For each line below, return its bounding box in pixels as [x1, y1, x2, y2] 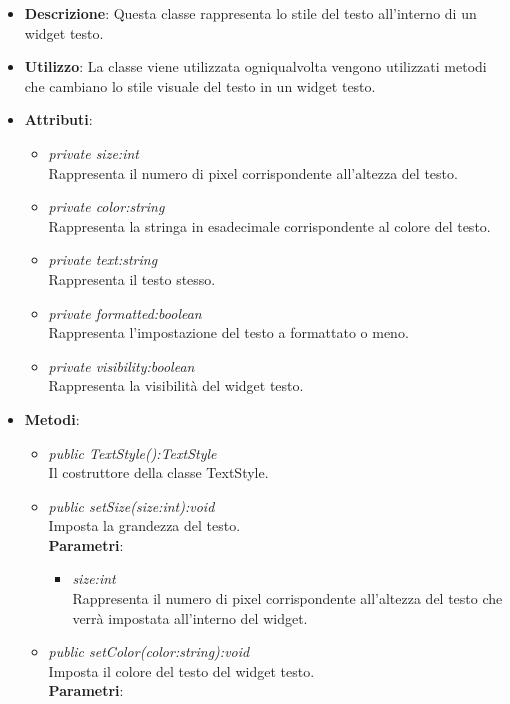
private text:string [48, 249, 158, 270]
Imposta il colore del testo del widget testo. [48, 660, 315, 681]
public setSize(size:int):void [48, 495, 215, 516]
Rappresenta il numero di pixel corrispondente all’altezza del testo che [72, 588, 503, 609]
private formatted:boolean [48, 302, 202, 323]
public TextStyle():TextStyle [48, 442, 217, 463]
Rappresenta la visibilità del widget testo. [48, 375, 304, 396]
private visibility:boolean [48, 355, 195, 376]
